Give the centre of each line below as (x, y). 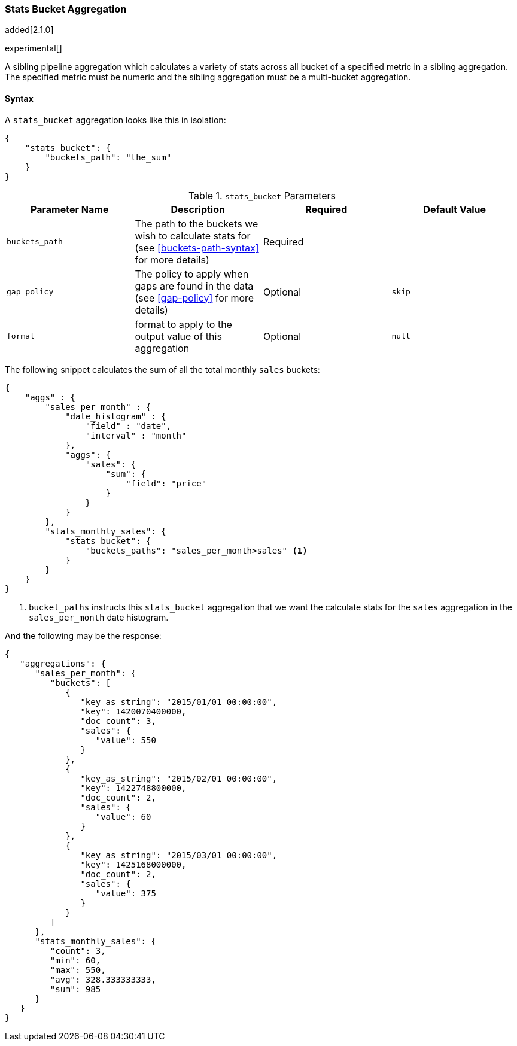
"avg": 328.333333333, (103, 979)
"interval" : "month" (136, 435)
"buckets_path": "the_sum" (108, 157)
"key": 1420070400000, (133, 711)
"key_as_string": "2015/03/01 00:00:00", (179, 855)
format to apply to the (183, 324)
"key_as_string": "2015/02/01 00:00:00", (179, 778)
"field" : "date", (128, 426)
